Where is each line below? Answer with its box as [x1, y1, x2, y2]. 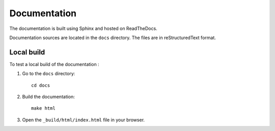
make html [31, 106, 56, 111]
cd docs [31, 82, 50, 88]
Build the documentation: [22, 94, 75, 100]
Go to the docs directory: [22, 71, 75, 77]
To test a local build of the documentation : [9, 61, 99, 67]
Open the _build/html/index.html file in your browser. [22, 117, 145, 123]
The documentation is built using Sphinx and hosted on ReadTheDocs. [9, 25, 157, 31]
